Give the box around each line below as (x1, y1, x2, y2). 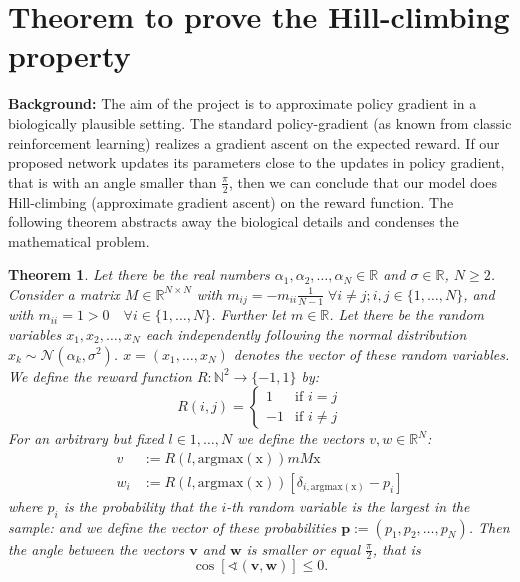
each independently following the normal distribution (145, 323, 467, 344)
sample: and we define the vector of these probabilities (8, 516, 337, 537)
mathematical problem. (8, 230, 150, 251)
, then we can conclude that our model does (228, 171, 497, 192)
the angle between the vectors (8, 538, 185, 559)
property (8, 35, 131, 76)
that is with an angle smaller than (8, 171, 217, 192)
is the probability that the (63, 495, 217, 516)
